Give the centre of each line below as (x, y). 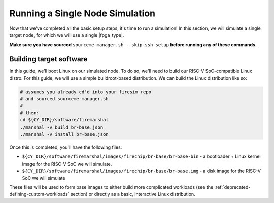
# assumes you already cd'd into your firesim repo (86, 92)
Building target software (48, 59)
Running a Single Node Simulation (82, 13)
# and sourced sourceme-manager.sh (64, 99)
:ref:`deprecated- (232, 187)
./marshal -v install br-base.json (64, 134)
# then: (29, 113)
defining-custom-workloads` (39, 194)
